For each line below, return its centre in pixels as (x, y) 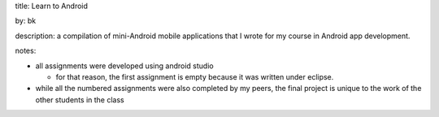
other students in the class (80, 100)
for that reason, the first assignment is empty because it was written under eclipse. (195, 76)
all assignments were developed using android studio (125, 66)
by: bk (26, 21)
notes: (26, 51)
